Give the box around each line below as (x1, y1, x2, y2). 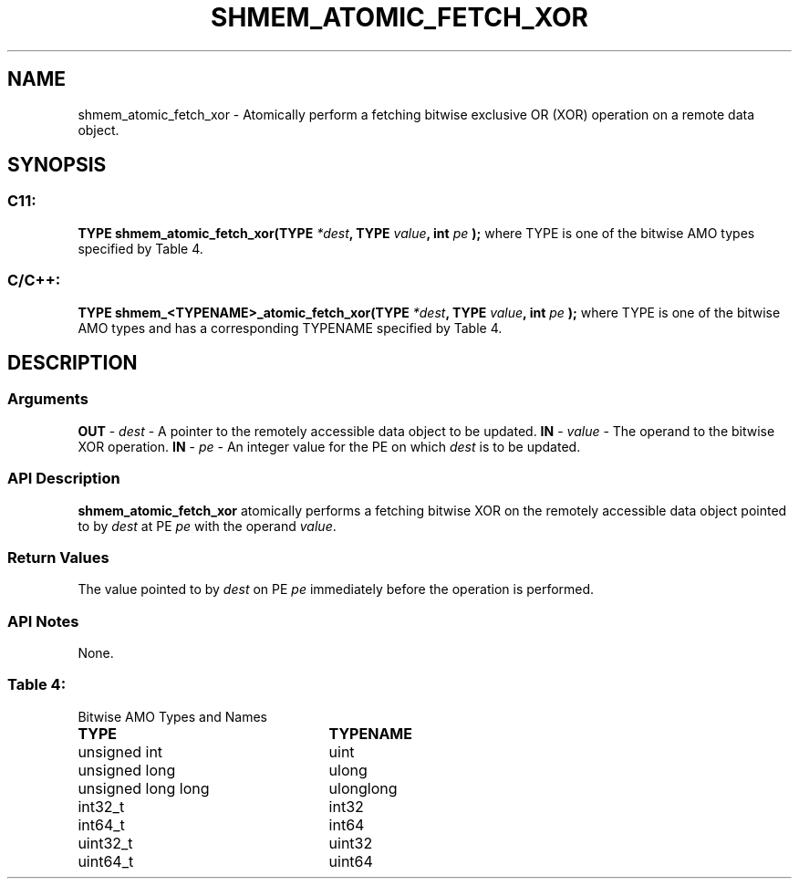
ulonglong (328, 778, 398, 797)
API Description (7, 469, 120, 488)
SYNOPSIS (7, 153, 107, 177)
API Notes (7, 611, 79, 631)
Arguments (7, 390, 88, 409)
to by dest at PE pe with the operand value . (78, 517, 337, 534)
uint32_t (78, 833, 133, 852)
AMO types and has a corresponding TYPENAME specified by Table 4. (78, 319, 503, 336)
